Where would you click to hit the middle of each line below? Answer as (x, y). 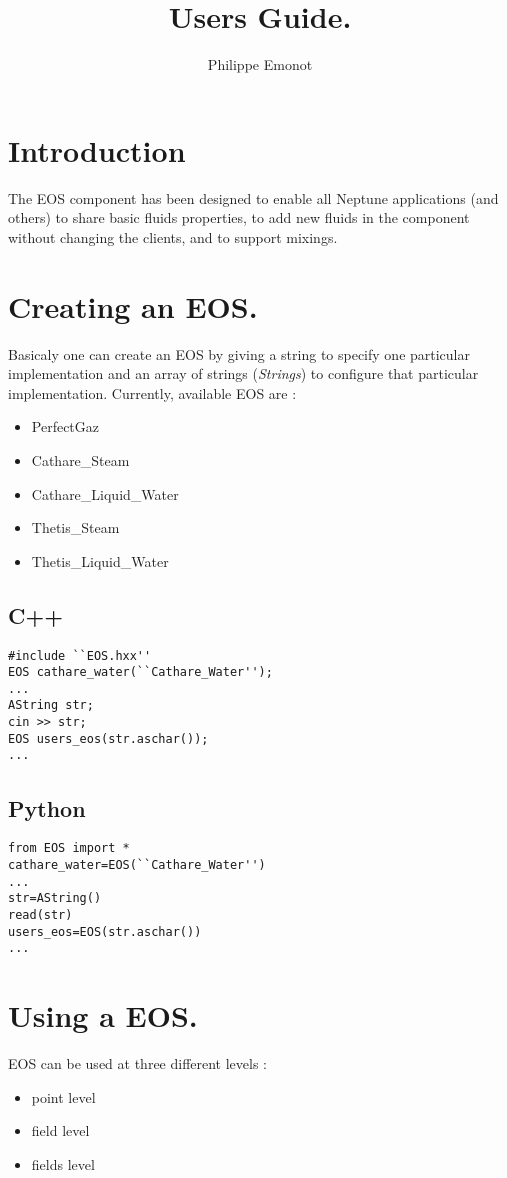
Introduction (97, 149)
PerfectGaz (65, 426)
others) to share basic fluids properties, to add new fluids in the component (239, 217)
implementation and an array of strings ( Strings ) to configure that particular (243, 373)
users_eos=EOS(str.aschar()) (105, 931)
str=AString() (55, 898)
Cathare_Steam (80, 459)
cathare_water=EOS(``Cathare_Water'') (137, 864)
